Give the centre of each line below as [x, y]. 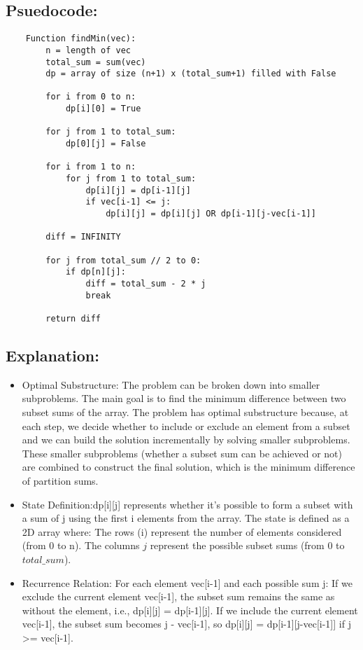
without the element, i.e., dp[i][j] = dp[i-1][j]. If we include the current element [190, 610]
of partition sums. [60, 480]
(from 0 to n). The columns [81, 545]
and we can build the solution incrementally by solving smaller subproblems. [186, 440]
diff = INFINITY [83, 237]
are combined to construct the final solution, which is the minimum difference [188, 467]
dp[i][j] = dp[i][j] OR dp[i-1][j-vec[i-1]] [211, 214]
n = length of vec [88, 50]
